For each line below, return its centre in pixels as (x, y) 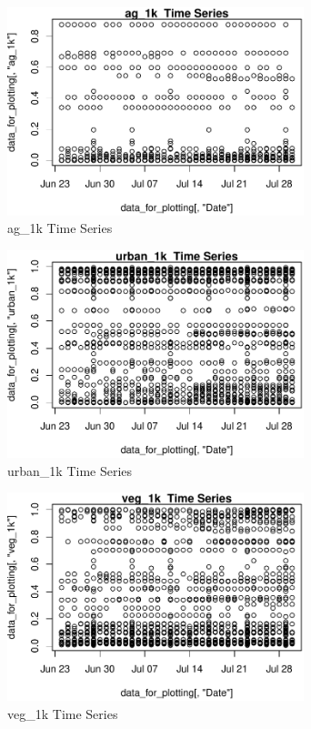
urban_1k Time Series (70, 470)
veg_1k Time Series (63, 713)
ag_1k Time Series (60, 228)
